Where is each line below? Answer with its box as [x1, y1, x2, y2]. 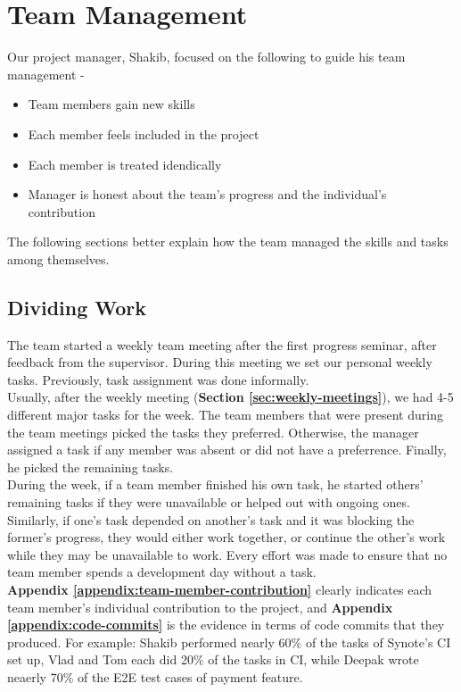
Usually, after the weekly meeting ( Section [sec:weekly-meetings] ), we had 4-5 [7, 388, 454, 406]
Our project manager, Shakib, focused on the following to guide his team [7, 47, 406, 66]
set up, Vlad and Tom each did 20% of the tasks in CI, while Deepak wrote [7, 650, 419, 669]
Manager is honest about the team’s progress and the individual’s [28, 185, 387, 204]
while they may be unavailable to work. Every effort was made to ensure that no [7, 545, 448, 563]
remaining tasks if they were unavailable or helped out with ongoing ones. [7, 493, 410, 512]
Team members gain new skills [28, 95, 195, 113]
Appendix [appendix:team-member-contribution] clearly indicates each [7, 579, 432, 598]
